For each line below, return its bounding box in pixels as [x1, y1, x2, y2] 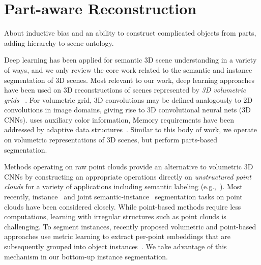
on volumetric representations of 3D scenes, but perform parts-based [4, 134, 217, 145]
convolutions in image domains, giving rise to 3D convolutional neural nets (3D [4, 104, 251, 115]
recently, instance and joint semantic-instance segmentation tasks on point [4, 191, 243, 202]
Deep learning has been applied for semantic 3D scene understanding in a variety [4, 54, 257, 65]
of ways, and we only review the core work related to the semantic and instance [4, 64, 252, 75]
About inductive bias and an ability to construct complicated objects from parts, [4, 27, 256, 38]
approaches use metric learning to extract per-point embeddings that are [4, 231, 230, 242]
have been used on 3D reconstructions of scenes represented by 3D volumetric [4, 84, 246, 95]
